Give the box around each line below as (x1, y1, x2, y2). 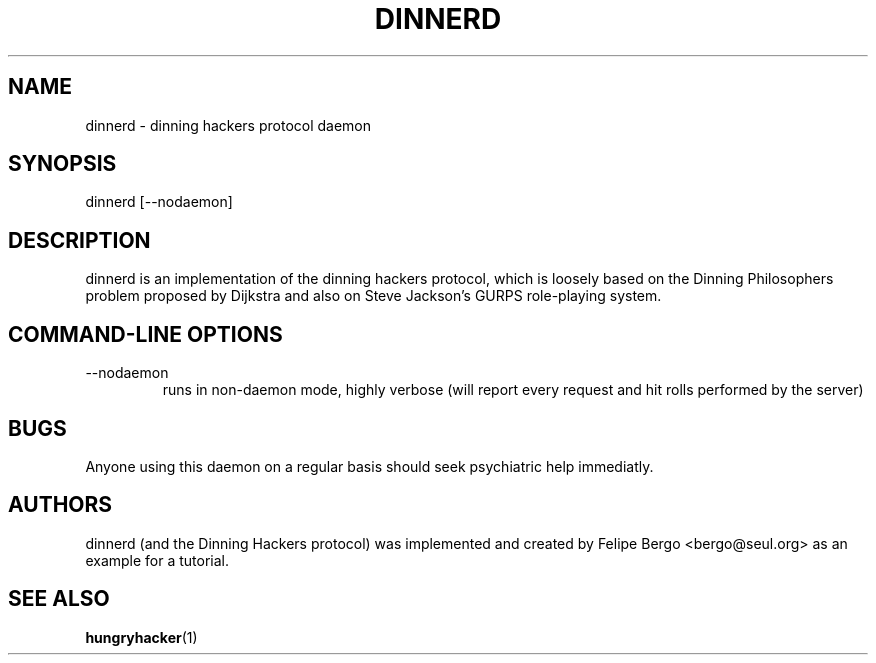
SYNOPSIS (8, 151, 117, 177)
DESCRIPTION (8, 227, 151, 253)
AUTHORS (8, 492, 113, 518)
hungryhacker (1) (85, 628, 198, 646)
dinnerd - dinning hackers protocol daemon (85, 116, 372, 134)
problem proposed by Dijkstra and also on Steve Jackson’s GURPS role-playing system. (85, 287, 662, 305)
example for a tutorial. (85, 551, 230, 569)
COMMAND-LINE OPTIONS (8, 321, 283, 347)
